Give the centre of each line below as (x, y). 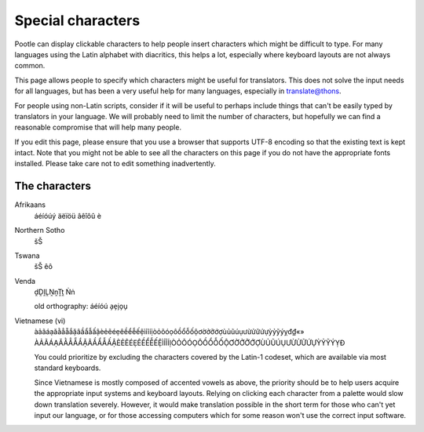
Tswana (27, 256)
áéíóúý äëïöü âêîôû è (68, 216)
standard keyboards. (68, 368)
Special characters (77, 20)
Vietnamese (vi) (40, 321)
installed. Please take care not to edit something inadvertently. (115, 164)
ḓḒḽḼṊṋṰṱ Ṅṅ (55, 292)
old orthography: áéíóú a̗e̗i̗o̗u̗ (81, 307)
